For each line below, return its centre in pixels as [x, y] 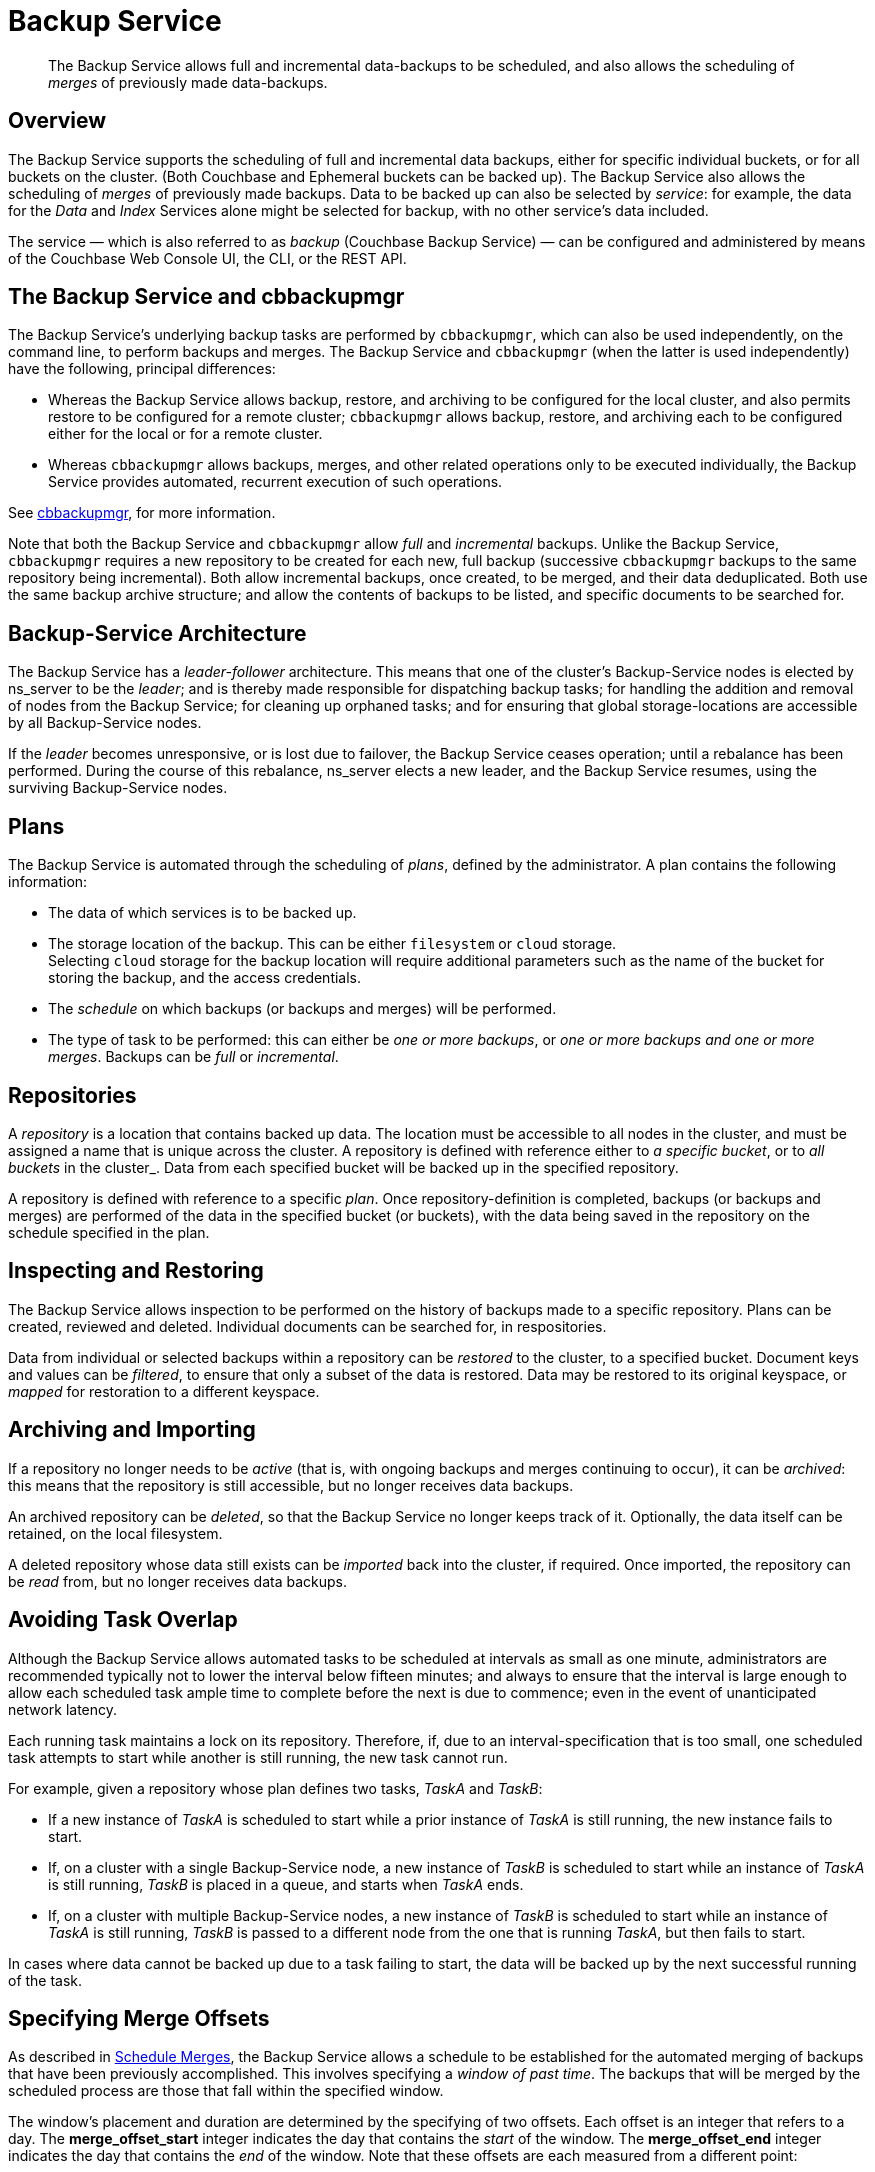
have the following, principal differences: [142, 369]
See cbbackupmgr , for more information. [142, 513]
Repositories [72, 1095]
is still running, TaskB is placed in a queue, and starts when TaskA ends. [286, 1884]
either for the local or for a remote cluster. [185, 434]
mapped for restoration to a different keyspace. [164, 1391]
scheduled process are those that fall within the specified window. [226, 2091]
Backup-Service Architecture [157, 633]
